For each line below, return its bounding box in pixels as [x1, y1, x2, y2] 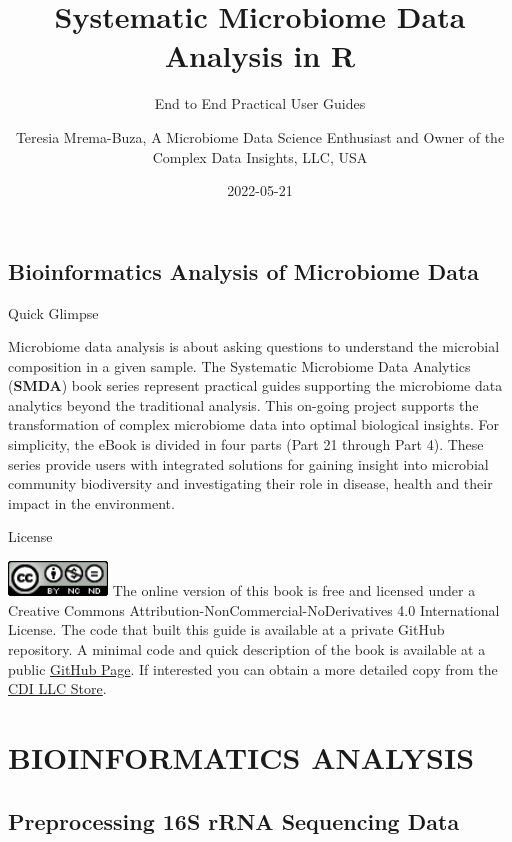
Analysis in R [164, 35, 356, 76]
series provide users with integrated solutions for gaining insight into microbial [8, 453, 489, 474]
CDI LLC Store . [8, 678, 107, 699]
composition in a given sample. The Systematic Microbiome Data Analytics [8, 355, 471, 376]
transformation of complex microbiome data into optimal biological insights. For [8, 414, 500, 435]
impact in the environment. [8, 492, 175, 513]
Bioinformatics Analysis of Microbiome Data [8, 255, 480, 286]
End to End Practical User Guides [154, 93, 366, 114]
